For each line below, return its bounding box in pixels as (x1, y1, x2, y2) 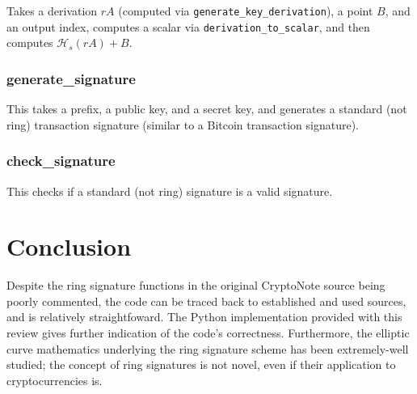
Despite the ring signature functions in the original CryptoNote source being (6, 277, 385, 294)
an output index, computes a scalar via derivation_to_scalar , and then (6, 18, 370, 35)
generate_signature (6, 68, 136, 88)
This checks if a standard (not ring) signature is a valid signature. (6, 182, 333, 199)
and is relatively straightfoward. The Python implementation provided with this (6, 308, 402, 325)
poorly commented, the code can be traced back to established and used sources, (6, 292, 406, 309)
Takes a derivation (6, 2, 98, 19)
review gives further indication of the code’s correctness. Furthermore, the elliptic (6, 324, 410, 341)
